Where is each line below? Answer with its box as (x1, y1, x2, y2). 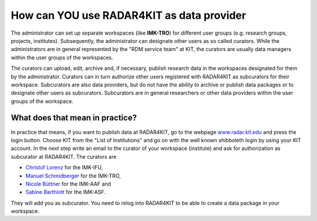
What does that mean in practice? (11, 113, 137, 123)
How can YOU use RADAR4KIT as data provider (11, 9, 247, 22)
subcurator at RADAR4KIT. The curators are (11, 153, 117, 160)
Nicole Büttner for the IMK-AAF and (25, 180, 112, 187)
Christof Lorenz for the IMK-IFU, (25, 164, 103, 171)
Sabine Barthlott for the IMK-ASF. (25, 189, 106, 196)
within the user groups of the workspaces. (11, 53, 114, 61)
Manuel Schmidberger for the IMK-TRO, (25, 172, 121, 179)
